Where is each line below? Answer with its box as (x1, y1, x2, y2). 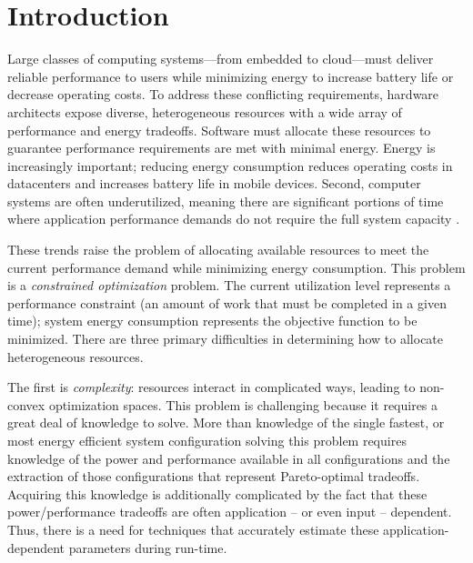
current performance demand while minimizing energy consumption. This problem (7, 257, 466, 276)
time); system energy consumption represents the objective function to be (7, 311, 418, 330)
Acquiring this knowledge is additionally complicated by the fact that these (7, 484, 428, 503)
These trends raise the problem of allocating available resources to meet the (7, 240, 429, 259)
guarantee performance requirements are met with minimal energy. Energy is (7, 138, 436, 157)
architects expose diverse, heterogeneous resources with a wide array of (7, 102, 402, 121)
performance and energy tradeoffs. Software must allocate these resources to (7, 120, 431, 139)
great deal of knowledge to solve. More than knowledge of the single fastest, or (7, 413, 445, 432)
